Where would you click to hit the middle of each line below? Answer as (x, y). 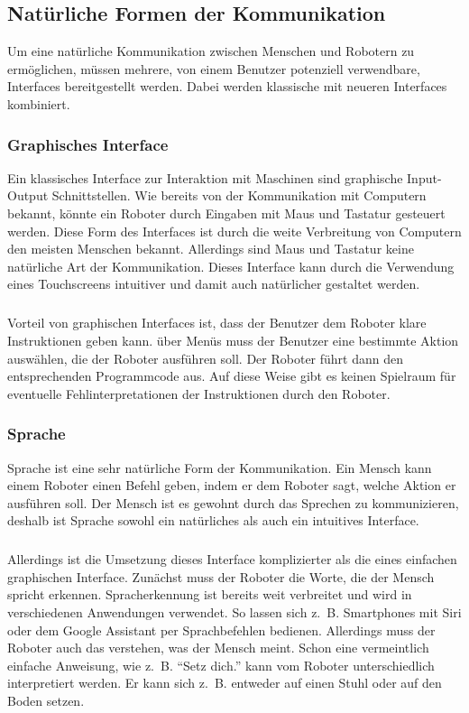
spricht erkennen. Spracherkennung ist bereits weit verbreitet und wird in (210, 594)
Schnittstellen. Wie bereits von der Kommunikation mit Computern (239, 195)
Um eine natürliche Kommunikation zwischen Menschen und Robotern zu (211, 51)
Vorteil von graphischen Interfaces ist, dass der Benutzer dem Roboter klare (217, 323)
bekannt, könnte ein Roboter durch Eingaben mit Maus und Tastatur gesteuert (226, 213)
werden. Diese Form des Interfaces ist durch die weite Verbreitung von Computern (234, 231)
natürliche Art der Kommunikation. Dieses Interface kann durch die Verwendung (231, 266)
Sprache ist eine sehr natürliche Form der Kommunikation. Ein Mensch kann (220, 467)
